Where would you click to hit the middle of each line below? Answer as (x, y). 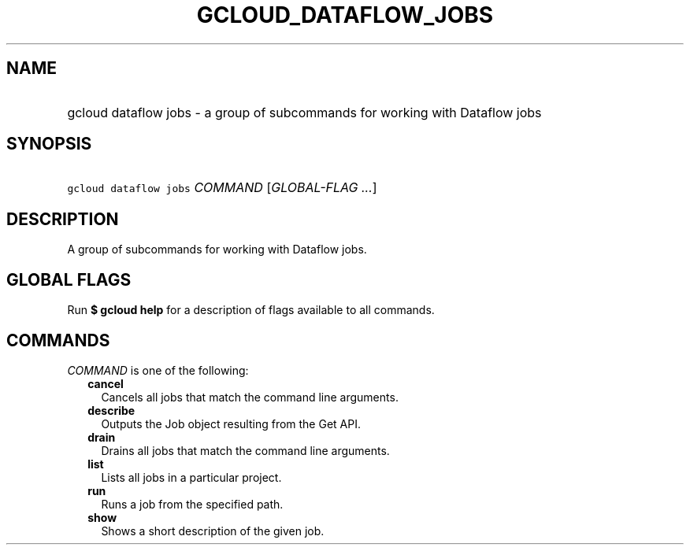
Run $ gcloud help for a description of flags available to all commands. (251, 310)
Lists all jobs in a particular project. (191, 477)
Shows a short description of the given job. (213, 531)
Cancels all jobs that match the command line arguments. (250, 397)
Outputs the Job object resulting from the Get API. (231, 423)
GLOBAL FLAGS (69, 279)
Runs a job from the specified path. (192, 504)
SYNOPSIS (49, 144)
